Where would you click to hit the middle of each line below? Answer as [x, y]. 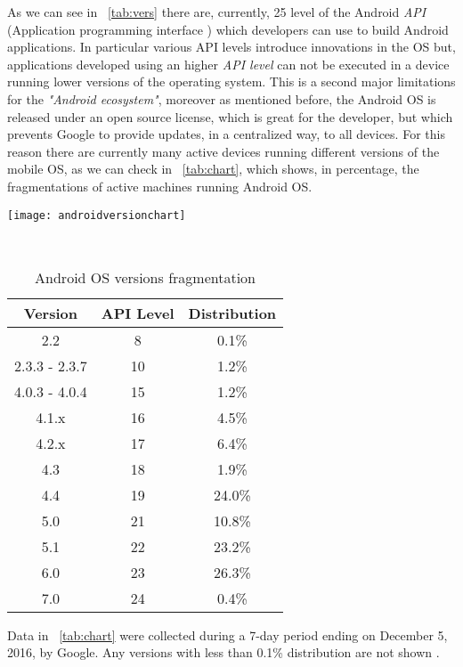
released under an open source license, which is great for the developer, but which [230, 116]
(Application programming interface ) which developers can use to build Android [228, 29]
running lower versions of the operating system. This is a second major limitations [231, 81]
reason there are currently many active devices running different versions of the [223, 151]
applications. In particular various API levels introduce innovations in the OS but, [231, 47]
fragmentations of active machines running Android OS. [160, 186]
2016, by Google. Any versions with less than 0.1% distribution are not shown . [223, 652]
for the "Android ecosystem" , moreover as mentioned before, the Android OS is [222, 98]
